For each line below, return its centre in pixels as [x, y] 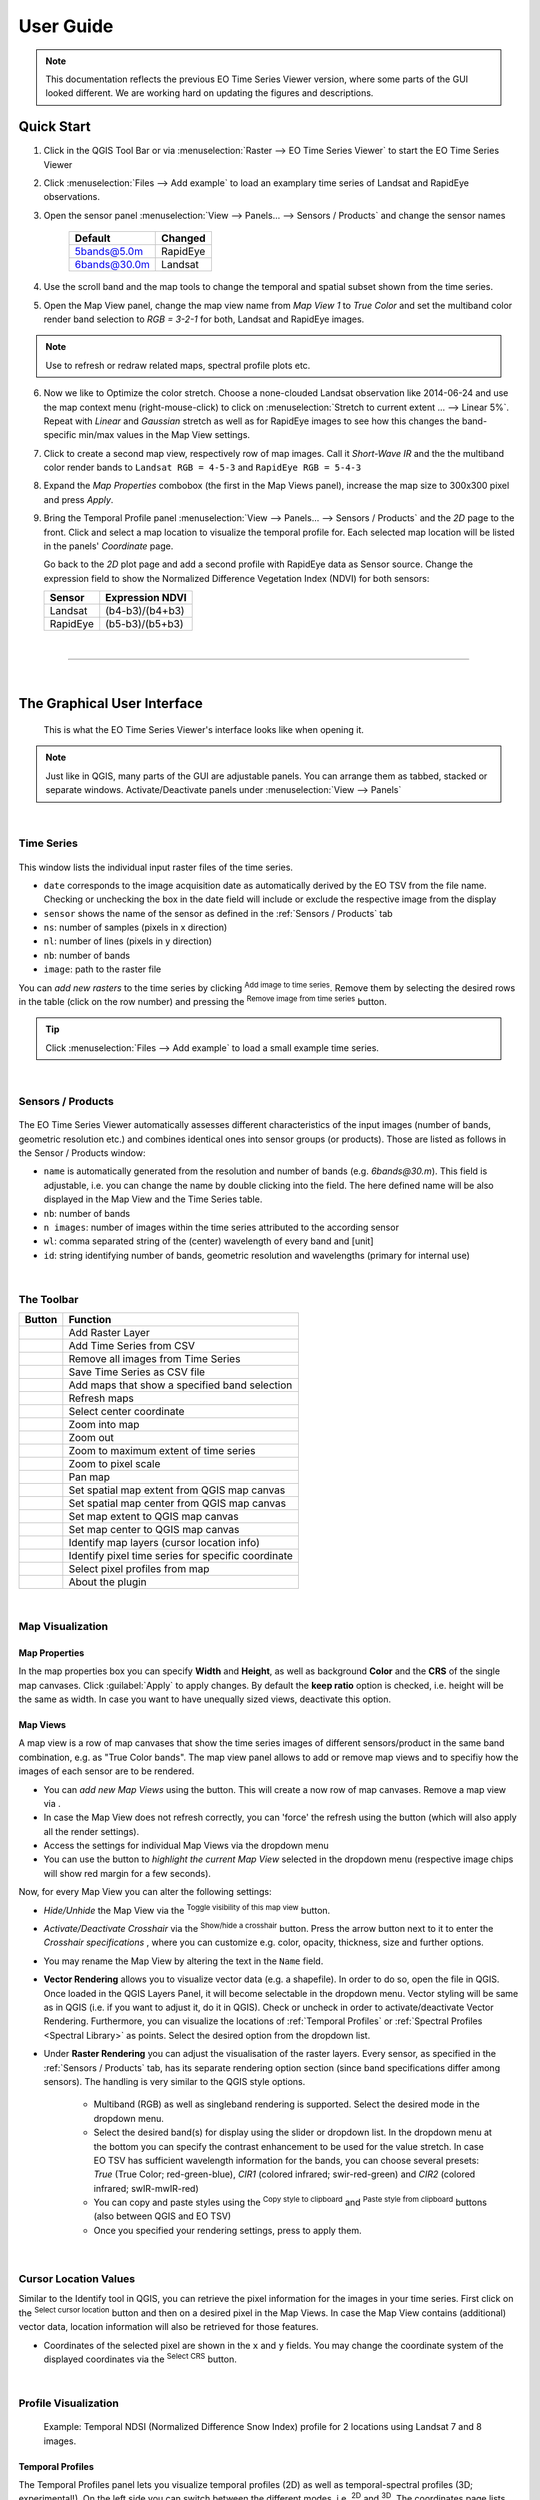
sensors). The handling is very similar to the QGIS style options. [174, 2081]
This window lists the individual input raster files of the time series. [156, 867]
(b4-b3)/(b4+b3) [145, 611]
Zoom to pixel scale [114, 1464]
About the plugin [107, 1582]
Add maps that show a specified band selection [180, 1385]
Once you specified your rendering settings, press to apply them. [227, 2230]
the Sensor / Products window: [82, 1152]
